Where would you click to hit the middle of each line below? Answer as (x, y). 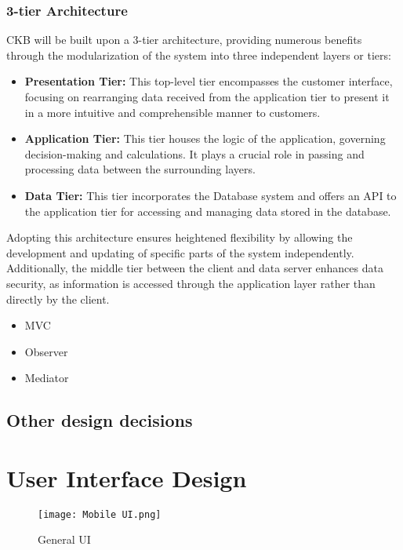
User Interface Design (127, 477)
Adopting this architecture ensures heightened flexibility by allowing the (180, 237)
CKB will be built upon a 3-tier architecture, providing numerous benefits (184, 40)
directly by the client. (58, 299)
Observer (46, 351)
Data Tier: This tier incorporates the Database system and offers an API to (211, 195)
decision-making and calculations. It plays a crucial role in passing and (194, 153)
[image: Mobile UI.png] (100, 514)
